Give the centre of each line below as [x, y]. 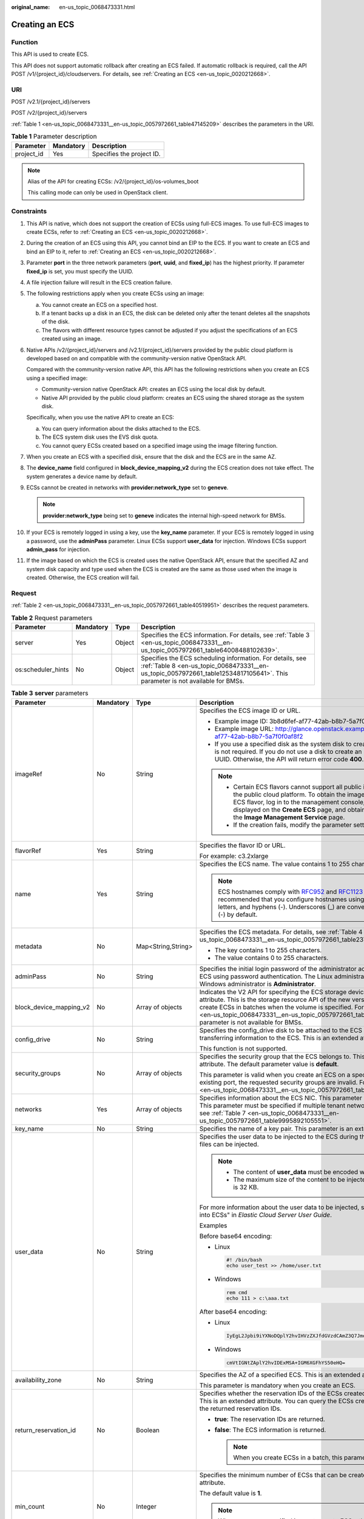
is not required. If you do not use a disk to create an [288, 752]
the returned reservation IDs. [241, 1408]
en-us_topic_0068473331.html [97, 7]
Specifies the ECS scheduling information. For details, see [223, 658]
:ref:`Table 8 [158, 666]
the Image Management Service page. [289, 817]
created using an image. [72, 339]
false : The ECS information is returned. [270, 1430]
